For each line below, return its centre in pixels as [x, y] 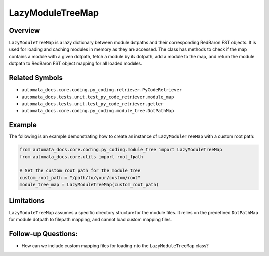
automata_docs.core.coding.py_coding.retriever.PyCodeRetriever [102, 90]
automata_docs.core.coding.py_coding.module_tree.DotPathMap [98, 111]
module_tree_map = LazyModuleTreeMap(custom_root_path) [89, 185]
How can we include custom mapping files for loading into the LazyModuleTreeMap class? [115, 245]
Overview [25, 31]
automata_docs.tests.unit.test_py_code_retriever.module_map [98, 97]
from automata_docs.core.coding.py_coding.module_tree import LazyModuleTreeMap [121, 150]
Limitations [27, 200]
